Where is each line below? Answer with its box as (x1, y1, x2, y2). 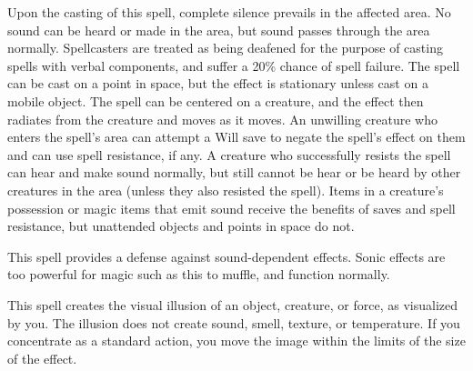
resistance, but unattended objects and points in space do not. (7, 216, 355, 236)
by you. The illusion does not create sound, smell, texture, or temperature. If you (7, 313, 460, 332)
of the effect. (7, 348, 77, 367)
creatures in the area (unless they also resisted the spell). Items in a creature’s (7, 180, 444, 199)
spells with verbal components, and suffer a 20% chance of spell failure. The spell (7, 55, 460, 75)
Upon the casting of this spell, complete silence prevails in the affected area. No (7, 3, 451, 21)
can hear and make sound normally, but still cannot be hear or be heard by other (7, 163, 461, 182)
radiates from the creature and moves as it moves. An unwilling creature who (7, 109, 438, 128)
